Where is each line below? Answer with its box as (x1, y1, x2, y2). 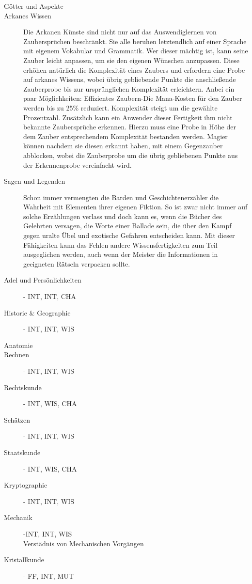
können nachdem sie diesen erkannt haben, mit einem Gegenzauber (23, 141, 223, 151)
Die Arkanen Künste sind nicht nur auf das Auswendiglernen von (23, 27, 217, 37)
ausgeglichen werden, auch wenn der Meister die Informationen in (23, 249, 218, 259)
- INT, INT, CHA (23, 291, 76, 301)
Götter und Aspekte (4, 1, 63, 11)
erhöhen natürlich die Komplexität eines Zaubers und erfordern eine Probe (23, 64, 245, 75)
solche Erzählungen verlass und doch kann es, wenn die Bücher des (23, 211, 222, 221)
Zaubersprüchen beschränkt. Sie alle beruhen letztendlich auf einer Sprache (23, 36, 247, 46)
